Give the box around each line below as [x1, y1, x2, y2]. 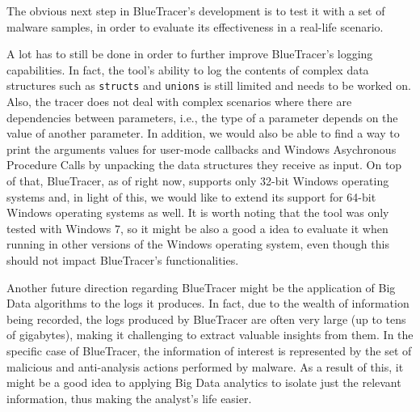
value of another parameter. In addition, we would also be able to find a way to [6, 125, 400, 142]
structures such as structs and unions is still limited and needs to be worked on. [6, 77, 411, 94]
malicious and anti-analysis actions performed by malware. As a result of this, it [6, 358, 404, 375]
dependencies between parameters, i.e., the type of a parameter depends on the [6, 108, 398, 125]
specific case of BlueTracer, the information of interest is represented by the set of [6, 342, 412, 359]
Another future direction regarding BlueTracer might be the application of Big [6, 278, 396, 295]
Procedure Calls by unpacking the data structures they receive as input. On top [6, 156, 402, 173]
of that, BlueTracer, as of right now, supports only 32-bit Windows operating [6, 172, 389, 189]
